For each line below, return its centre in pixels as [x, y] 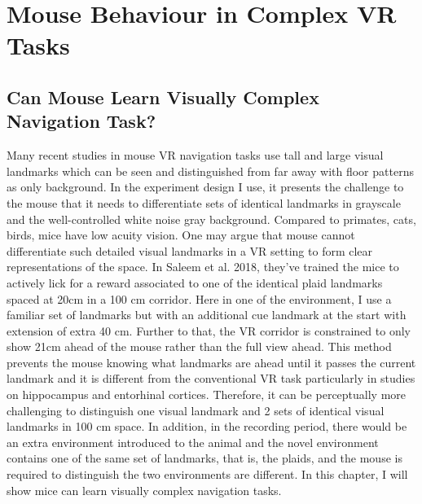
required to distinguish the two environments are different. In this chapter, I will [207, 474]
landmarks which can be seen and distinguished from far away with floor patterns [210, 171]
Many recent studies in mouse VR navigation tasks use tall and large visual [195, 155]
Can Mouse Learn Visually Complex [163, 96]
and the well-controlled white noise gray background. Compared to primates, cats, [211, 219]
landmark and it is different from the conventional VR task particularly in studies [211, 378]
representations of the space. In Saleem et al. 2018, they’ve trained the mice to [203, 267]
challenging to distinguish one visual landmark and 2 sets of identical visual [196, 410]
